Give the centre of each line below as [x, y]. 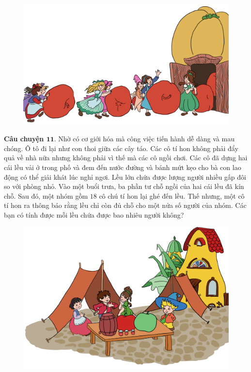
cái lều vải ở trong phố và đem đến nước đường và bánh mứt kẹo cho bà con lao [123, 167]
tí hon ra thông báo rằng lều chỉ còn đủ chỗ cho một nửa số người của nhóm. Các [125, 205]
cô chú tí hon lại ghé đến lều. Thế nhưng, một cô [172, 195]
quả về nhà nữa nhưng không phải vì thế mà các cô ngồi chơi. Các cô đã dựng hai [126, 158]
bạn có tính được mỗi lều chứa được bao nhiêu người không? [94, 215]
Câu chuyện [24, 139]
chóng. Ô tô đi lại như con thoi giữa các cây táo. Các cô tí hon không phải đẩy [121, 148]
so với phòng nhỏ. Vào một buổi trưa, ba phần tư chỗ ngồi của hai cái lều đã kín [124, 186]
